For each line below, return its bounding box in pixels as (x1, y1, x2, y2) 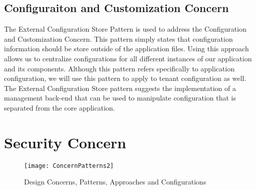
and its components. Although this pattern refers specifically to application (4, 63, 235, 73)
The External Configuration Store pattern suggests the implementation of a (4, 82, 236, 93)
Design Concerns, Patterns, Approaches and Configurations (24, 176, 206, 187)
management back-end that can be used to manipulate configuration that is (4, 92, 236, 103)
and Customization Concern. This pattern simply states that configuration (4, 33, 233, 44)
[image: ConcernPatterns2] (24, 162, 114, 169)
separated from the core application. (4, 102, 115, 113)
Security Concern (4, 132, 126, 152)
